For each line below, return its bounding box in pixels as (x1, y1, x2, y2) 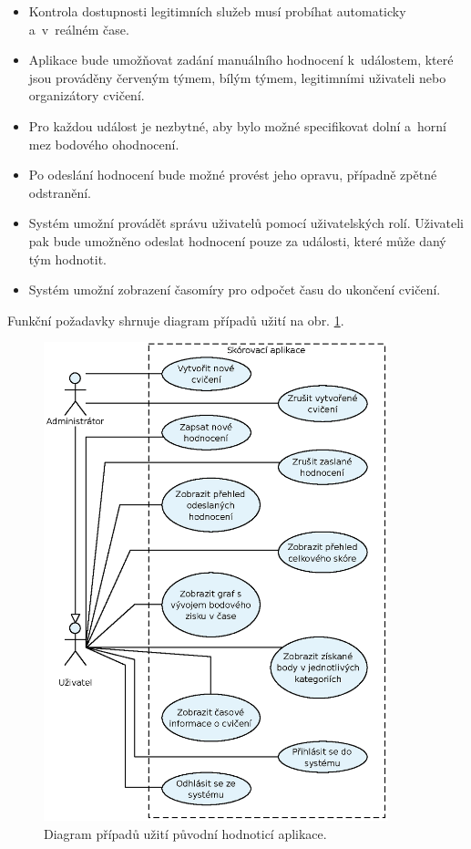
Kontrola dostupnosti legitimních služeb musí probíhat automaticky (28, 2, 406, 20)
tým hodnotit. (28, 249, 107, 268)
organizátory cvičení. (28, 86, 145, 105)
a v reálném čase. (28, 19, 129, 38)
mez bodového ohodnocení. (28, 134, 179, 153)
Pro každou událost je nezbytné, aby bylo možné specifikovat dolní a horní (28, 116, 446, 135)
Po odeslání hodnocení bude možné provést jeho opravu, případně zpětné (28, 165, 437, 184)
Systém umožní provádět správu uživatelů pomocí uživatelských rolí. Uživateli (28, 213, 464, 233)
